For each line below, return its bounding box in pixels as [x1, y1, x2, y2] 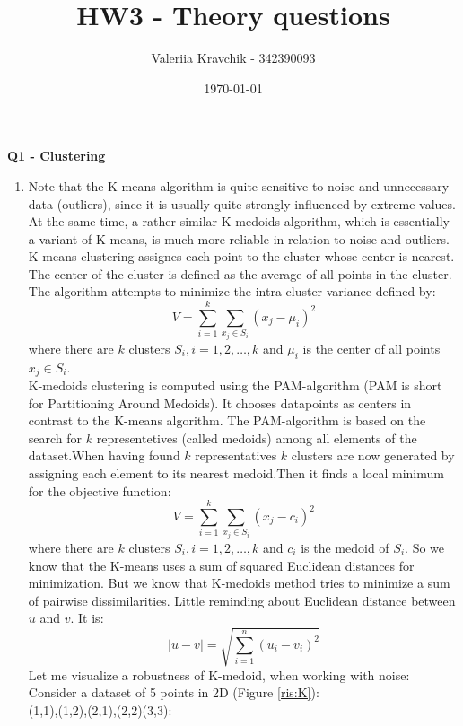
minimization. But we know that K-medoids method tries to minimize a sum [28, 573, 450, 592]
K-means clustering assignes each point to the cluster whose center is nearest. [28, 247, 455, 266]
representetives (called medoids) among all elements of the [96, 428, 417, 447]
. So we [405, 538, 445, 556]
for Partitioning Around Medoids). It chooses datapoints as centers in [28, 393, 412, 412]
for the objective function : [28, 481, 171, 500]
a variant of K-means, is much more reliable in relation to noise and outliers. [28, 229, 450, 248]
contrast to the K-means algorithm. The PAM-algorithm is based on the [28, 411, 426, 430]
